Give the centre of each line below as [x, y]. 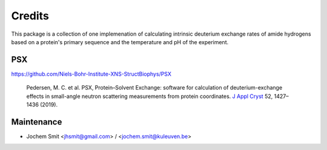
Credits [30, 16]
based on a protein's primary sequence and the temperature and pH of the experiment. [120, 42]
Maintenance [37, 122]
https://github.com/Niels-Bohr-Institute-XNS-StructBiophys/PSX [91, 74]
